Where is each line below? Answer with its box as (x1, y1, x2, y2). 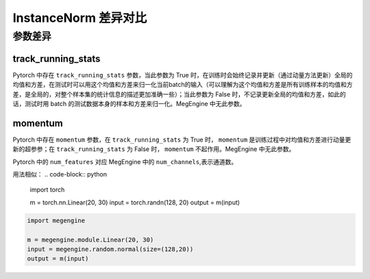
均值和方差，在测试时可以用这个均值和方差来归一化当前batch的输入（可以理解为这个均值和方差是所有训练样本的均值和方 (12, 81, 353, 89)
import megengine (27, 216, 86, 224)
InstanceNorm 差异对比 (12, 10, 147, 25)
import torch (29, 185, 65, 194)
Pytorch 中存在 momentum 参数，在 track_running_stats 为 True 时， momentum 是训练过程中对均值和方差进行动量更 (12, 135, 351, 144)
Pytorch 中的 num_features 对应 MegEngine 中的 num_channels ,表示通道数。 (12, 157, 238, 165)
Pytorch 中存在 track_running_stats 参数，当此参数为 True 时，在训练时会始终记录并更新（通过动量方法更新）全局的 (12, 70, 353, 79)
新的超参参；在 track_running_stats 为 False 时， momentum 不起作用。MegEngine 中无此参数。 (12, 145, 295, 153)
